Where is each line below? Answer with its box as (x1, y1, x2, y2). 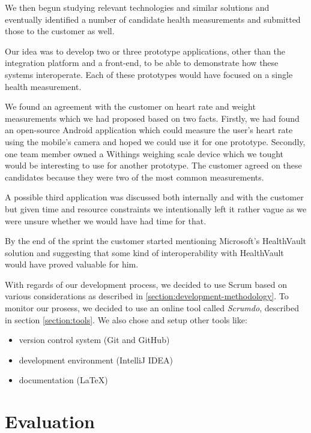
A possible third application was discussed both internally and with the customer (5, 191, 304, 203)
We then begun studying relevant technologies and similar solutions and (5, 1, 270, 13)
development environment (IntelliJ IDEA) (19, 353, 173, 366)
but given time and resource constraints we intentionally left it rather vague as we (5, 202, 307, 215)
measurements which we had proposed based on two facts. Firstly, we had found (5, 112, 300, 124)
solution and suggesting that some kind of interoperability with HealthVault (5, 246, 284, 258)
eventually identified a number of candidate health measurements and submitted (5, 13, 301, 25)
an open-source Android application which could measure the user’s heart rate (5, 124, 293, 136)
